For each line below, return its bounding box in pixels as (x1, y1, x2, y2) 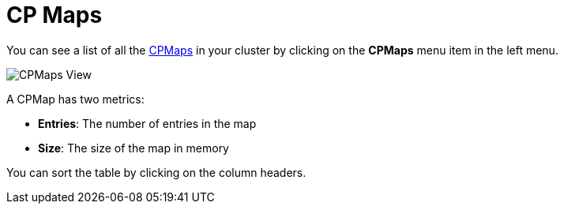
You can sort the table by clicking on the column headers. (6, 165, 306, 179)
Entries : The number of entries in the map (38, 116, 257, 130)
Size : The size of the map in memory (38, 141, 229, 155)
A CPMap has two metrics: (6, 92, 145, 106)
